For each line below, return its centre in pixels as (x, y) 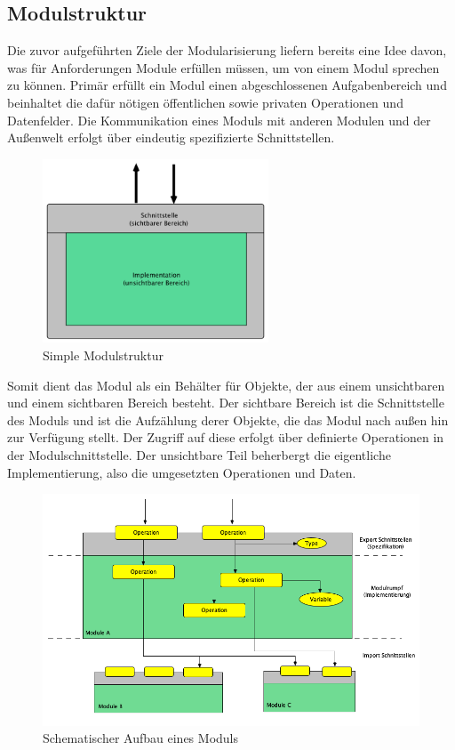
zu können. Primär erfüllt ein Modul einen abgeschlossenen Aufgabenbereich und (227, 85)
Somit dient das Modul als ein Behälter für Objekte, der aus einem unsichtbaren (226, 385)
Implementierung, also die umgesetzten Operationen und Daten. (182, 472)
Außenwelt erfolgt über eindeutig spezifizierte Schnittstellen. (171, 137)
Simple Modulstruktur (103, 355)
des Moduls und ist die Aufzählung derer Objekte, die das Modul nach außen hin (228, 419)
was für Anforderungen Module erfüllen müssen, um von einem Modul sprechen (224, 67)
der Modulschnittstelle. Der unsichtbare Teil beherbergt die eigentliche (199, 454)
